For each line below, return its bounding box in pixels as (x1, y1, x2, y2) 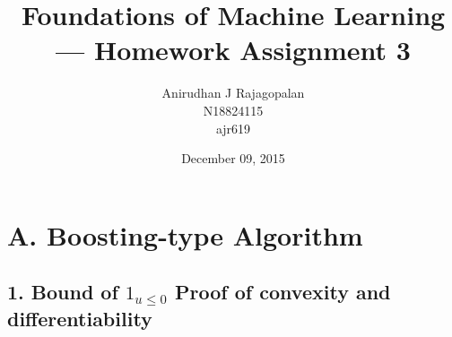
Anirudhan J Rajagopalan (161, 83, 305, 102)
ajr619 (215, 118, 251, 137)
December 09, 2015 (181, 149, 285, 168)
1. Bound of (7, 278, 118, 306)
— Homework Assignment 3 (56, 31, 411, 68)
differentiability (7, 305, 152, 333)
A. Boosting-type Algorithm (7, 216, 363, 253)
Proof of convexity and (175, 278, 391, 306)
